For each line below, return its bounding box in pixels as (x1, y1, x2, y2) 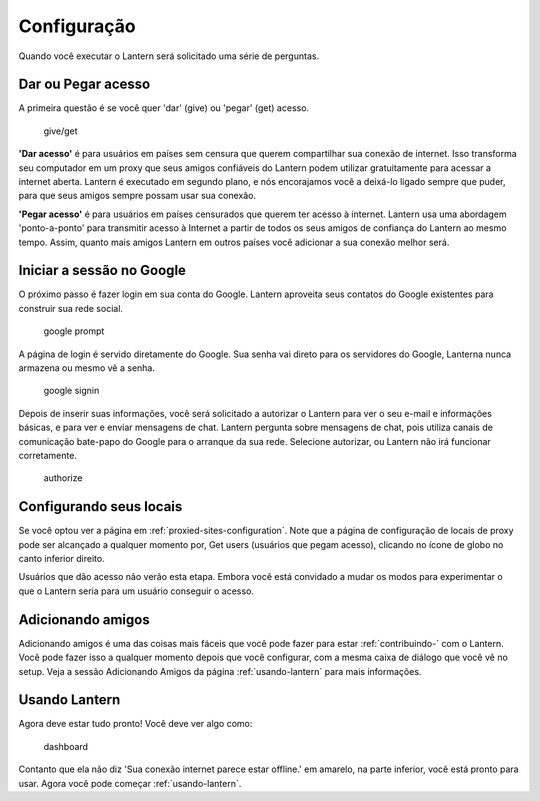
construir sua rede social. (18, 302, 124, 314)
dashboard (43, 740, 89, 752)
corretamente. (18, 450, 77, 461)
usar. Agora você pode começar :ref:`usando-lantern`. (18, 777, 242, 789)
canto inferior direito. (18, 553, 105, 565)
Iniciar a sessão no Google (18, 262, 187, 279)
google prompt (43, 325, 105, 337)
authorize (43, 472, 83, 484)
